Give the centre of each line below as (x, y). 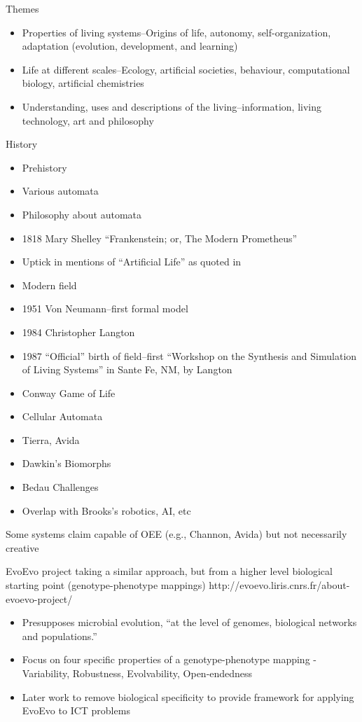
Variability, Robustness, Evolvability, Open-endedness (137, 673)
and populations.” (60, 636)
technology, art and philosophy (88, 120)
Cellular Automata (62, 416)
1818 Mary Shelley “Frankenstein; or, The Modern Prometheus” (160, 238)
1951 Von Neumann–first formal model (105, 308)
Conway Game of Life (69, 393)
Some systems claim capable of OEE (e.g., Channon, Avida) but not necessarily (176, 534)
